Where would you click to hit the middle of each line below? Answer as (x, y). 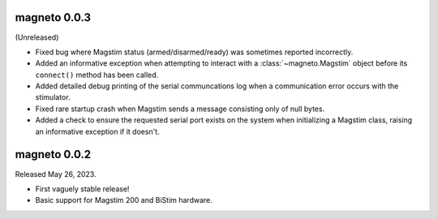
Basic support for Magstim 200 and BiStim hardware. (124, 200)
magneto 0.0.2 (53, 155)
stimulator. (53, 97)
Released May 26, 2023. (56, 174)
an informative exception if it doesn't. (97, 131)
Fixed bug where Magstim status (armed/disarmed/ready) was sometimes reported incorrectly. (194, 52)
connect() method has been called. (97, 75)
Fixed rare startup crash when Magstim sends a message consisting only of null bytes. (180, 109)
